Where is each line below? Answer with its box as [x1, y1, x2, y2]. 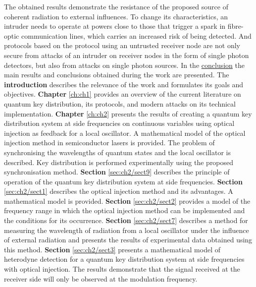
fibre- [227, 21, 244, 31]
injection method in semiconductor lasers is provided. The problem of [4, 137, 215, 148]
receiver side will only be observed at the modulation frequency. [4, 273, 198, 284]
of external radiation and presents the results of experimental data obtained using [4, 234, 253, 245]
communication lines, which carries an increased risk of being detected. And [21, 30, 252, 41]
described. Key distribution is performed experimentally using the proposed [4, 157, 234, 167]
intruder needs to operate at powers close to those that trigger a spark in [4, 21, 226, 31]
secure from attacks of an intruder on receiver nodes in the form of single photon [4, 50, 249, 60]
